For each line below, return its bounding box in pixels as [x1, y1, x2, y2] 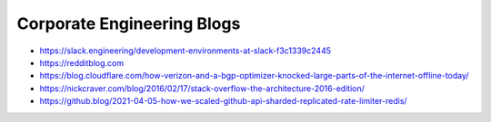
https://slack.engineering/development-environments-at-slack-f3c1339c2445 [39, 45, 332, 56]
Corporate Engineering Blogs [16, 14, 241, 33]
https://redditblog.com [39, 57, 125, 68]
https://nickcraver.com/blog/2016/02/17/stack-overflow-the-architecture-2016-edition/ [39, 82, 366, 94]
